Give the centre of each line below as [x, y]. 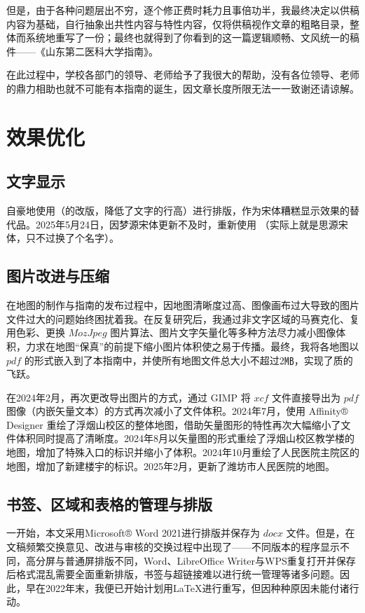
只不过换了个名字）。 [72, 238]
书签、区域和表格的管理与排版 [109, 503]
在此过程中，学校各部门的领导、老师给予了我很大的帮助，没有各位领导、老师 [183, 75]
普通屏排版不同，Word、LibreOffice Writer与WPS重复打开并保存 [210, 560]
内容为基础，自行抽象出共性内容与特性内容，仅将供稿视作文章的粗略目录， [178, 23]
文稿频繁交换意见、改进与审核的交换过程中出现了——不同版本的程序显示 [173, 547]
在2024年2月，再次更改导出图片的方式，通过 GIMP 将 [129, 397]
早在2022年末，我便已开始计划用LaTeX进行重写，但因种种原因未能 [178, 587]
